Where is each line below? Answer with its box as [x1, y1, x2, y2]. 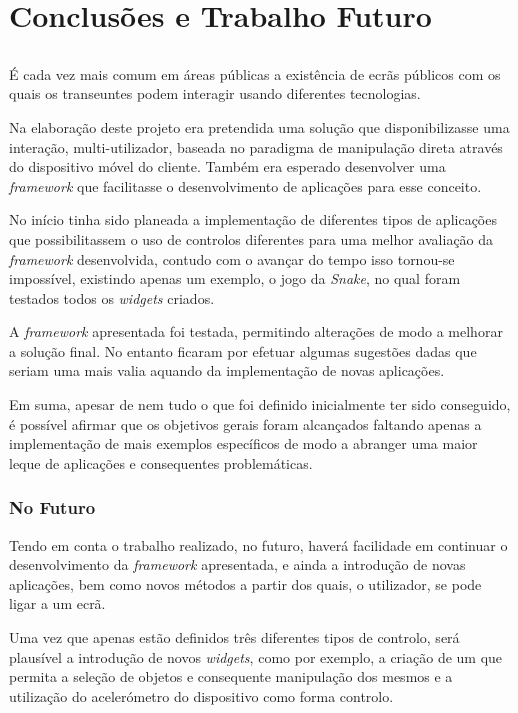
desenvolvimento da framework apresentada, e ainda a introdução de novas [9, 554, 466, 575]
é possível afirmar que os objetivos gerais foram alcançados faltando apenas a [9, 413, 482, 434]
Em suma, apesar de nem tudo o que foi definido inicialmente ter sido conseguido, [9, 394, 511, 415]
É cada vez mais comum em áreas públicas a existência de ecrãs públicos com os [9, 63, 501, 84]
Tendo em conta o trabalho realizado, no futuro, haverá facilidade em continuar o [9, 534, 508, 555]
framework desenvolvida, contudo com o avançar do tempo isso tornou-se [9, 248, 455, 269]
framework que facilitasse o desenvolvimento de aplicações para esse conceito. [9, 175, 482, 196]
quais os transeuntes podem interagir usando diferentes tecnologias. [9, 83, 421, 104]
